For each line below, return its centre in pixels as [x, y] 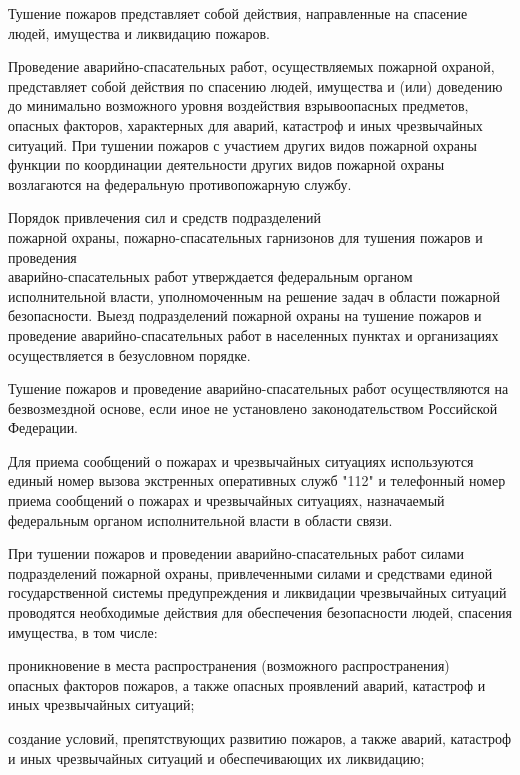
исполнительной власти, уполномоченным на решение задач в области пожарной [254, 295]
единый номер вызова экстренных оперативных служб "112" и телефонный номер [257, 480]
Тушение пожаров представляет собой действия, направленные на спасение [238, 13]
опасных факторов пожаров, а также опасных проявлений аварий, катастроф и [247, 684]
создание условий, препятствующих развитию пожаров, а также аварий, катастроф [260, 738]
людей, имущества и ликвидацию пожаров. [139, 32]
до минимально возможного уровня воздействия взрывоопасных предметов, [238, 105]
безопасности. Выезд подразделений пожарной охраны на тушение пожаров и [245, 315]
